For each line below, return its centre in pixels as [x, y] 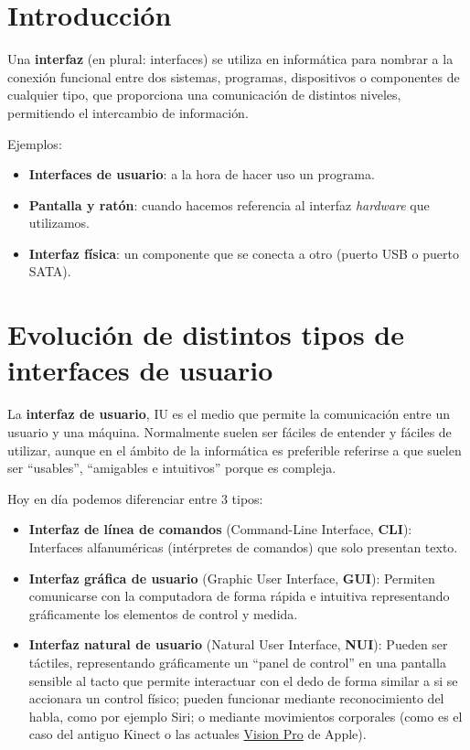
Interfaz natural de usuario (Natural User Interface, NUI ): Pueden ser [238, 644]
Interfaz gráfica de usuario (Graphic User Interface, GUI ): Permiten [232, 578]
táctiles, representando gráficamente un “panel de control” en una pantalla [237, 662]
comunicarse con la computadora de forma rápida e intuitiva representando [239, 596]
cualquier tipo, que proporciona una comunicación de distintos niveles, [204, 95]
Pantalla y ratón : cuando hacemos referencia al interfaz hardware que [229, 204]
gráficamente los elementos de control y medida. [163, 613]
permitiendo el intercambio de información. [128, 112]
